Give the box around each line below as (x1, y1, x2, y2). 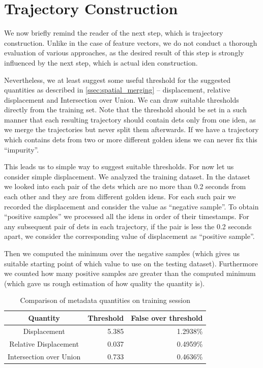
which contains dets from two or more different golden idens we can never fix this (4, 134, 257, 145)
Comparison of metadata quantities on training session (20, 295, 190, 305)
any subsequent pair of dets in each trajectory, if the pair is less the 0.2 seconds (4, 221, 252, 231)
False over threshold (131, 312, 203, 323)
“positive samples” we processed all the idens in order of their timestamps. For (4, 211, 249, 222)
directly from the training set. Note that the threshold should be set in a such (4, 104, 247, 115)
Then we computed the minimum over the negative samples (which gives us (4, 248, 240, 258)
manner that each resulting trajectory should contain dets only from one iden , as (4, 114, 256, 125)
